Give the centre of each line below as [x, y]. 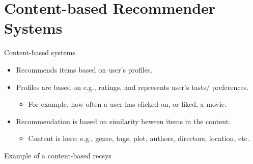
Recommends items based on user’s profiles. [84, 69]
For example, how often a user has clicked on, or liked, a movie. [127, 104]
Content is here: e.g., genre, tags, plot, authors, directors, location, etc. [139, 138]
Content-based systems [40, 52]
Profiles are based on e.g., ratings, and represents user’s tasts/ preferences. [132, 87]
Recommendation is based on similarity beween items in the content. [123, 121]
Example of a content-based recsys [58, 155]
